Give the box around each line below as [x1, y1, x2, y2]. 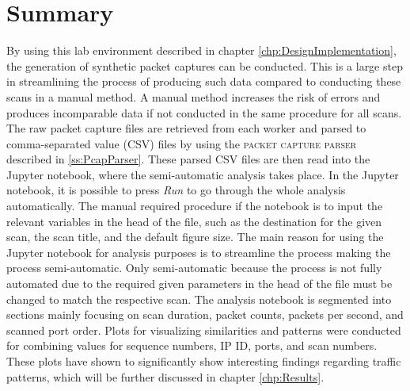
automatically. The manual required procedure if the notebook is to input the [6, 197, 383, 214]
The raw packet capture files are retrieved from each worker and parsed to [6, 120, 366, 136]
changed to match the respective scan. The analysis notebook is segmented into [6, 290, 392, 307]
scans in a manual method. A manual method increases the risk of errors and [6, 88, 381, 105]
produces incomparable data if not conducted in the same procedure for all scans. [6, 104, 402, 121]
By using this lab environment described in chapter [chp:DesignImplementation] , [6, 42, 397, 59]
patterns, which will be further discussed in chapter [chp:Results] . [6, 368, 325, 385]
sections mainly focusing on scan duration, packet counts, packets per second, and [6, 306, 404, 323]
